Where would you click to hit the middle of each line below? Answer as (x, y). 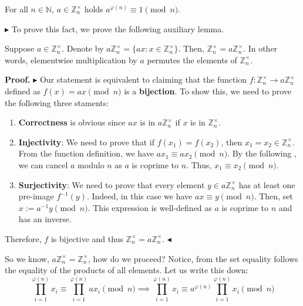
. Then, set (273, 196)
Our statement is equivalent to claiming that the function (143, 79)
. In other (260, 48)
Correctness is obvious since (72, 122)
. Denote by (83, 48)
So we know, (27, 258)
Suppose (20, 48)
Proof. (18, 79)
